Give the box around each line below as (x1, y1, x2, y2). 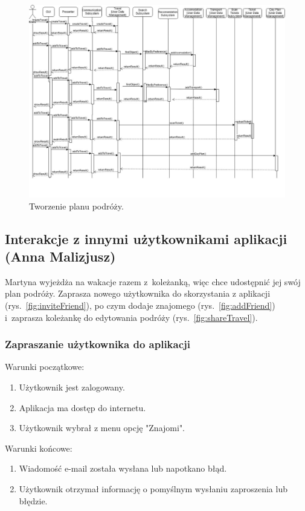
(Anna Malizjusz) (5, 246, 116, 265)
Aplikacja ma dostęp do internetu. (19, 401, 146, 414)
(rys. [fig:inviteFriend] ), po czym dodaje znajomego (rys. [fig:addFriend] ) (5, 298, 275, 311)
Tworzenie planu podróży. (29, 199, 124, 212)
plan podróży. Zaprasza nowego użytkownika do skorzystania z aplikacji (5, 287, 271, 300)
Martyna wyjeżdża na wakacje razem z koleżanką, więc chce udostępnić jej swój (5, 275, 301, 288)
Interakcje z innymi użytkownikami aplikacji (5, 229, 287, 248)
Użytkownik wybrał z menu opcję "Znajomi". (19, 421, 185, 434)
